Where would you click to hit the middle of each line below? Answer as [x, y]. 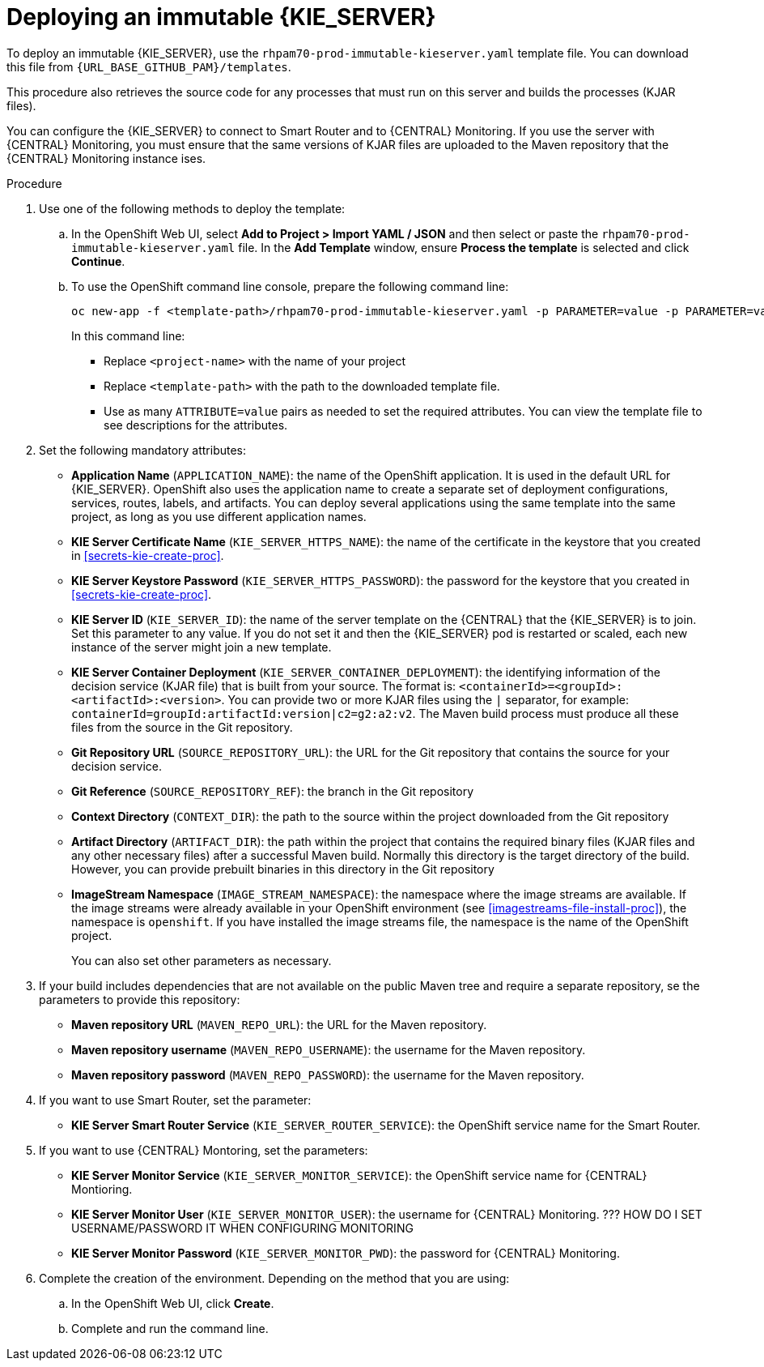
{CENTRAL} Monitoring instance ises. [106, 158]
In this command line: [128, 335]
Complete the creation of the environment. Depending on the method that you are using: [274, 1278]
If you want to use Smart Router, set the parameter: [175, 1100]
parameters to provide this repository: [140, 999]
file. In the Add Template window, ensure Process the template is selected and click [464, 247]
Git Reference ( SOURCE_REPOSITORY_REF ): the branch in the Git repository [273, 791]
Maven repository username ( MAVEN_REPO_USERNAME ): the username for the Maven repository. [329, 1049]
